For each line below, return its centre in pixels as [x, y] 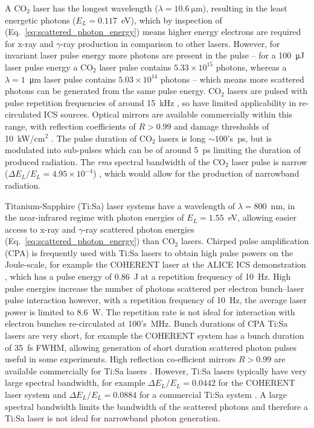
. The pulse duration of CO [101, 138]
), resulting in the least [245, 8]
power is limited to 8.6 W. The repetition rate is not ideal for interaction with [150, 311]
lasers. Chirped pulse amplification [245, 241]
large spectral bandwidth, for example [75, 382]
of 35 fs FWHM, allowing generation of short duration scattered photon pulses [151, 347]
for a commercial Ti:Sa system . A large [213, 394]
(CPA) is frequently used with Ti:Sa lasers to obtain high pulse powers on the [149, 252]
